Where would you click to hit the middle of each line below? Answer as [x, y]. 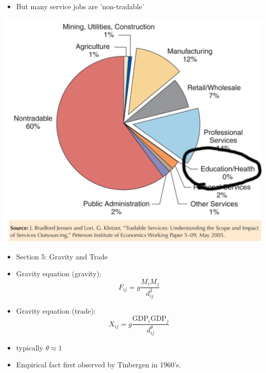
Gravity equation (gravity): [59, 273]
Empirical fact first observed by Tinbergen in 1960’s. [99, 365]
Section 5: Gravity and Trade [62, 256]
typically [30, 347]
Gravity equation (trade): [56, 310]
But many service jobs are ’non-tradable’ [80, 6]
